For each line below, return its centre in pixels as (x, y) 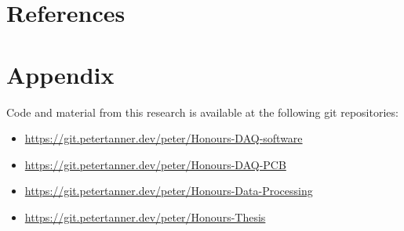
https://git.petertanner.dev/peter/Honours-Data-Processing (169, 191)
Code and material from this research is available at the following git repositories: (202, 112)
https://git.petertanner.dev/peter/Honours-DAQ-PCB (155, 164)
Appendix (60, 74)
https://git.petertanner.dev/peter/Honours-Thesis (145, 217)
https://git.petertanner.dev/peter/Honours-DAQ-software (164, 138)
